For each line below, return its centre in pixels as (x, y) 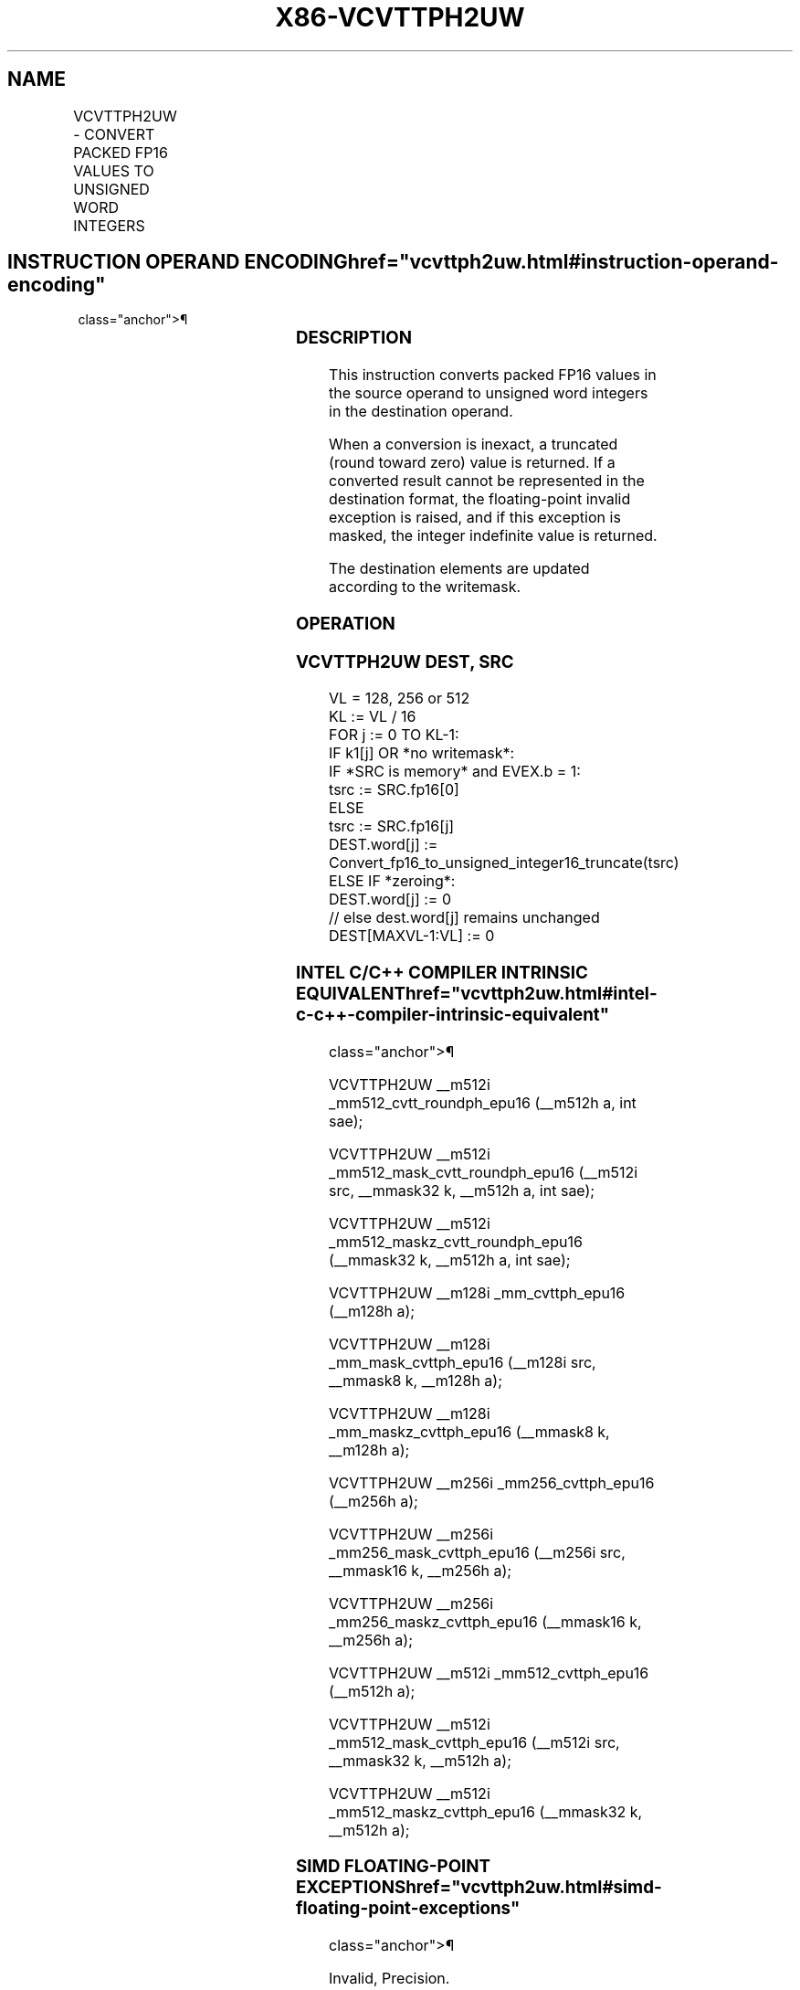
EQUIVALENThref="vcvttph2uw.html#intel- (477, 994)
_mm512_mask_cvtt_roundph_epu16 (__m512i (484, 1172)
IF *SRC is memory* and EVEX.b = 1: (455, 772)
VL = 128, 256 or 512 (400, 699)
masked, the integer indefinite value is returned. (493, 536)
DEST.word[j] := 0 (390, 900)
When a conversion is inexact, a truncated (474, 445)
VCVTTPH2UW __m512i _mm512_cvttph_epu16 (489, 1672)
